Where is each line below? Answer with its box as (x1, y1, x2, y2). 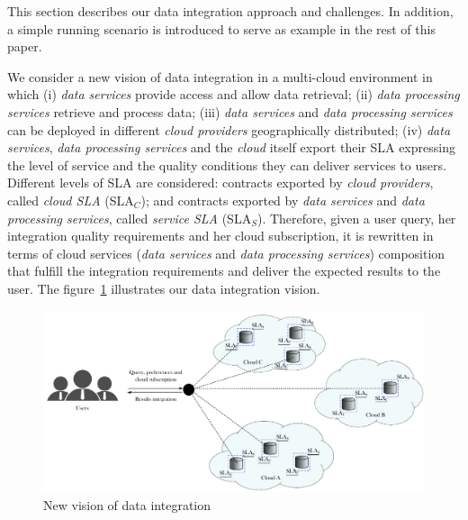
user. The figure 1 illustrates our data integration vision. (7, 278, 320, 297)
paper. (7, 37, 42, 56)
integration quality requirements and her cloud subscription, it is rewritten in (7, 226, 434, 245)
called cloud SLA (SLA (7, 190, 134, 209)
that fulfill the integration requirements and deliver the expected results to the (7, 261, 441, 280)
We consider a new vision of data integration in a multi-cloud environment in (7, 67, 433, 86)
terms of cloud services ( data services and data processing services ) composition (7, 243, 445, 262)
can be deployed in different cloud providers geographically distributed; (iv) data (7, 120, 451, 139)
